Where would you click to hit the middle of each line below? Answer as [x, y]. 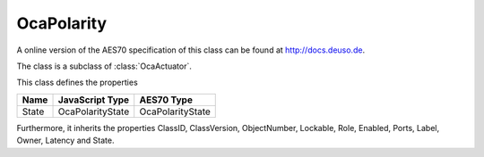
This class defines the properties [77, 83]
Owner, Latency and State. [65, 140]
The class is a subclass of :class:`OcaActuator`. [104, 66]
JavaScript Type [94, 100]
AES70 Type [166, 100]
